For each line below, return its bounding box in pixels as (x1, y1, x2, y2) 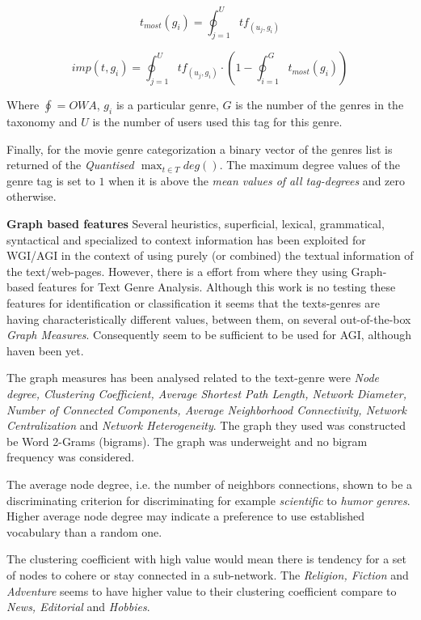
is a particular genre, (116, 96, 219, 113)
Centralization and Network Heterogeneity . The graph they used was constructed (6, 417, 406, 434)
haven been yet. (6, 342, 84, 359)
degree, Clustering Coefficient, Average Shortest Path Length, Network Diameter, (6, 385, 406, 401)
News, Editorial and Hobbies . (6, 598, 150, 615)
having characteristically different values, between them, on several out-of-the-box (6, 310, 411, 327)
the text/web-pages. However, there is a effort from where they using (6, 262, 347, 279)
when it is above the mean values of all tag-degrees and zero (108, 172, 405, 189)
